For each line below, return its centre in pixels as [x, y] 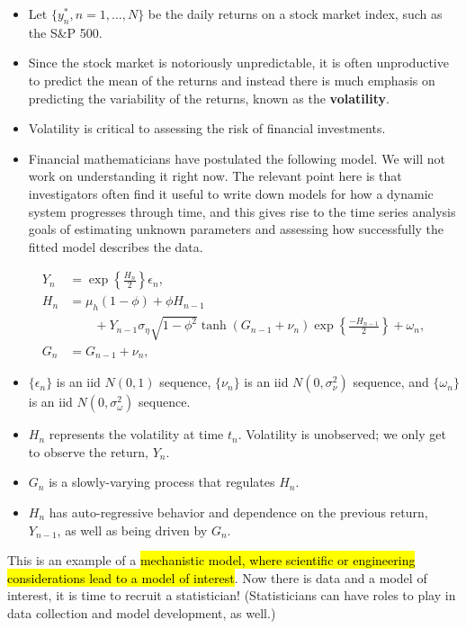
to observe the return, [88, 451]
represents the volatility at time [136, 434]
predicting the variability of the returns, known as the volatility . [209, 98]
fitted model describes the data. [116, 246]
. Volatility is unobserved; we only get [342, 434]
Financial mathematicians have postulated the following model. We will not [237, 158]
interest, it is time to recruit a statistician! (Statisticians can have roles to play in [232, 595]
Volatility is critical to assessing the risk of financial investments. [207, 128]
